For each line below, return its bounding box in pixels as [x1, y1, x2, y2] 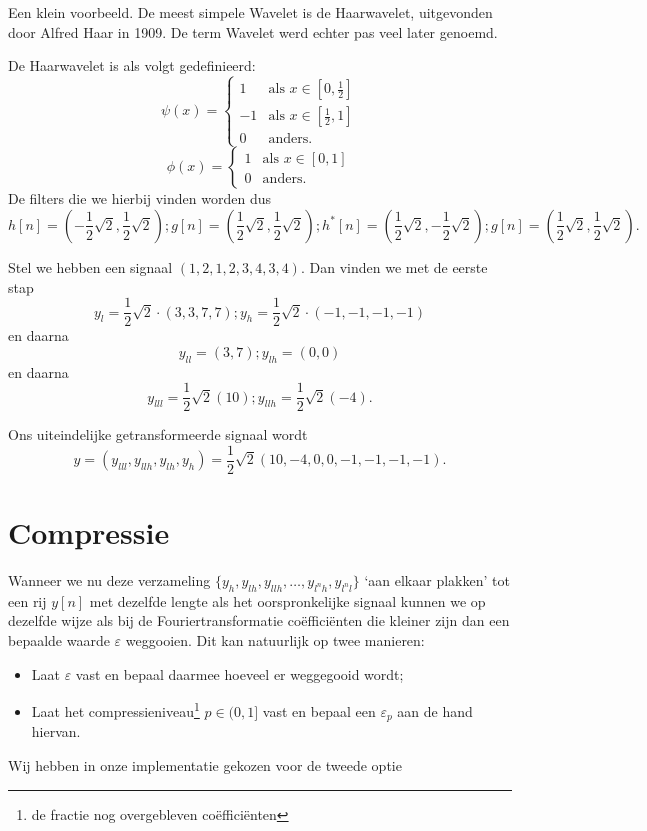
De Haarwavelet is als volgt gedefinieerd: [8, 55, 256, 76]
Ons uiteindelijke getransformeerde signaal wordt [8, 424, 308, 445]
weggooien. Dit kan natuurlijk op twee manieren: [125, 630, 425, 651]
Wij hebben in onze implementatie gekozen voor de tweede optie [8, 754, 402, 775]
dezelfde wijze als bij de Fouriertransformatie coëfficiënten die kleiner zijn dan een [8, 610, 510, 631]
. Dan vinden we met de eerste [300, 256, 488, 277]
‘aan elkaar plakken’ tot [364, 570, 510, 591]
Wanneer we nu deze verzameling [8, 570, 211, 591]
